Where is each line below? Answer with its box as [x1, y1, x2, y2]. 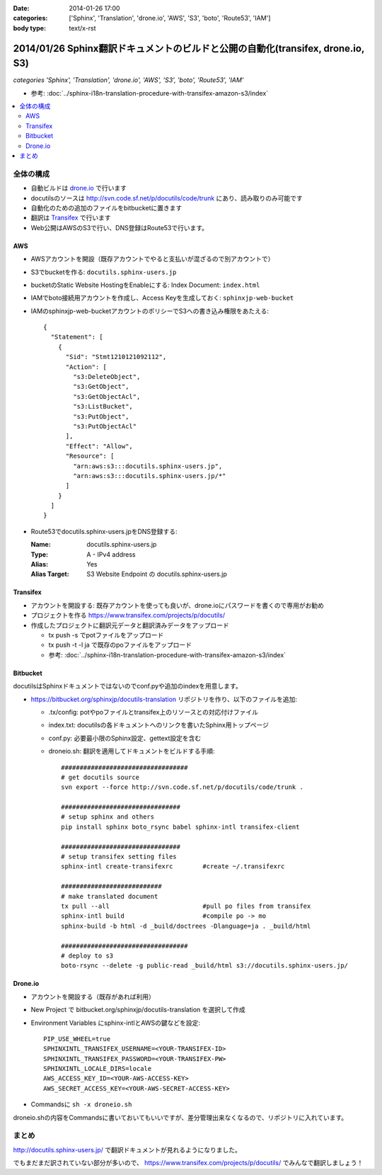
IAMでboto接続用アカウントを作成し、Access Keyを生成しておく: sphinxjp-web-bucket [30, 294, 294, 302]
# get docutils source [61, 773, 140, 781]
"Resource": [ [65, 452, 115, 460]
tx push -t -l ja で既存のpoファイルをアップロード [48, 641, 192, 649]
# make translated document [61, 892, 158, 900]
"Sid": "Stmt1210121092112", [65, 353, 167, 361]
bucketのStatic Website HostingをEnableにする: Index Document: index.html [30, 280, 260, 289]
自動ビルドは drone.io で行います [30, 184, 127, 193]
